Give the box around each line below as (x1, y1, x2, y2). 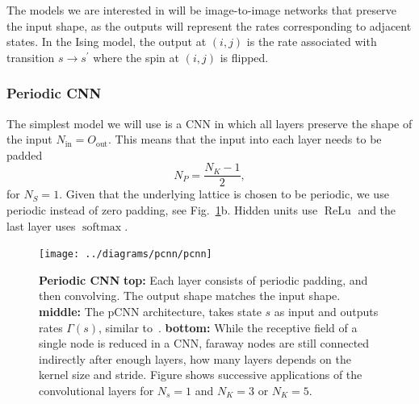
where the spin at (93, 48, 179, 65)
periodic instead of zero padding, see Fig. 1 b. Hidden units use (6, 202, 318, 219)
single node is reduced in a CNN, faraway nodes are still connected (39, 335, 370, 352)
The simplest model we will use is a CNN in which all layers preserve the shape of (6, 115, 413, 131)
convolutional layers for (39, 382, 154, 399)
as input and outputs (274, 303, 379, 320)
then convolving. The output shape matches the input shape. (39, 287, 341, 304)
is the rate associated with (246, 33, 377, 50)
